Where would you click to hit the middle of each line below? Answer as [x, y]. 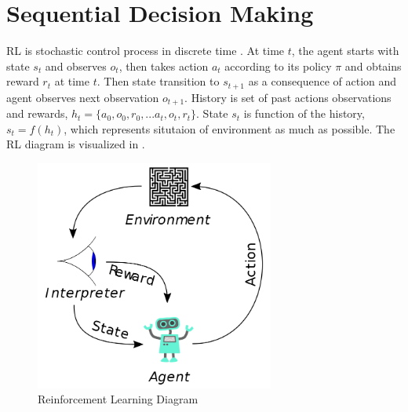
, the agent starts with [345, 51]
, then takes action [164, 66]
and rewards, [37, 113]
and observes [76, 66]
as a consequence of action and [322, 81]
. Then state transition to [158, 81]
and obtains [373, 66]
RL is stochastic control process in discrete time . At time [146, 51]
